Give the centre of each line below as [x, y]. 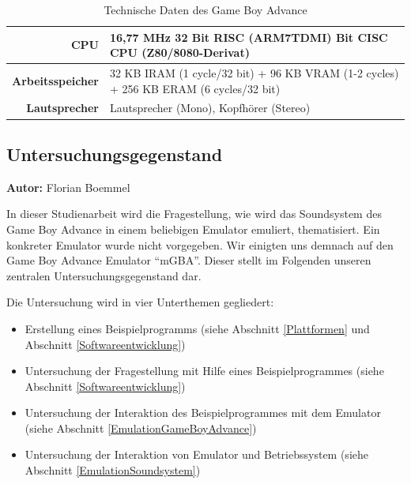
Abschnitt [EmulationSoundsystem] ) [113, 470]
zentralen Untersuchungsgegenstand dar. [104, 275]
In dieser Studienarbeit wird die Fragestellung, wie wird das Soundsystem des [194, 214]
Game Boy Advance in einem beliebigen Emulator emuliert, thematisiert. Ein [193, 229]
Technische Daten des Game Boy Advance [205, 9]
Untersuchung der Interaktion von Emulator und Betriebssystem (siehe [196, 454]
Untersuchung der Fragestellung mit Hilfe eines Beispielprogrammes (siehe [204, 371]
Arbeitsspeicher [55, 80]
